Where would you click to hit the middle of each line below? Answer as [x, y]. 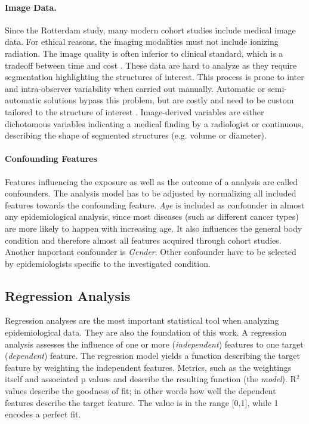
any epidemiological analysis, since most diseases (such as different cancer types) [152, 216]
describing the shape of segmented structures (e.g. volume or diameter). [136, 135]
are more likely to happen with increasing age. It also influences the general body [154, 228]
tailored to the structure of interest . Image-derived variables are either [135, 111]
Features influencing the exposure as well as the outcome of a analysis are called [152, 181]
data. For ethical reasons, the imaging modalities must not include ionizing [142, 42]
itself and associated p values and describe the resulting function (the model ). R [151, 379]
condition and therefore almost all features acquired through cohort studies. [143, 240]
